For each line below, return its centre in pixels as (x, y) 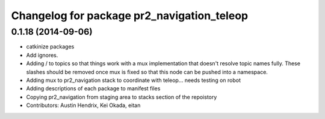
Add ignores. (42, 55)
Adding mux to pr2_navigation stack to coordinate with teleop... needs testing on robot (133, 80)
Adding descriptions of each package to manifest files (93, 89)
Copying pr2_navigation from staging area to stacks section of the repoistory (122, 97)
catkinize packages (50, 47)
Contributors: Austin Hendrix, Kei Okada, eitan (83, 105)
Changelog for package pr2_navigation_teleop (130, 16)
